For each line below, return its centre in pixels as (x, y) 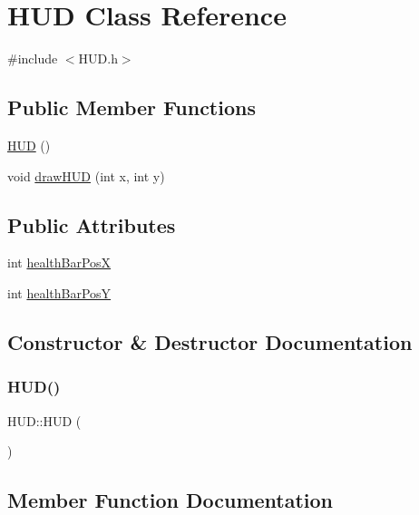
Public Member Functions (132, 107)
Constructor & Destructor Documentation (210, 341)
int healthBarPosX (59, 262)
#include (33, 58)
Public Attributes (92, 224)
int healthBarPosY (59, 292)
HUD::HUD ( (44, 420)
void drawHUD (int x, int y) (86, 175)
